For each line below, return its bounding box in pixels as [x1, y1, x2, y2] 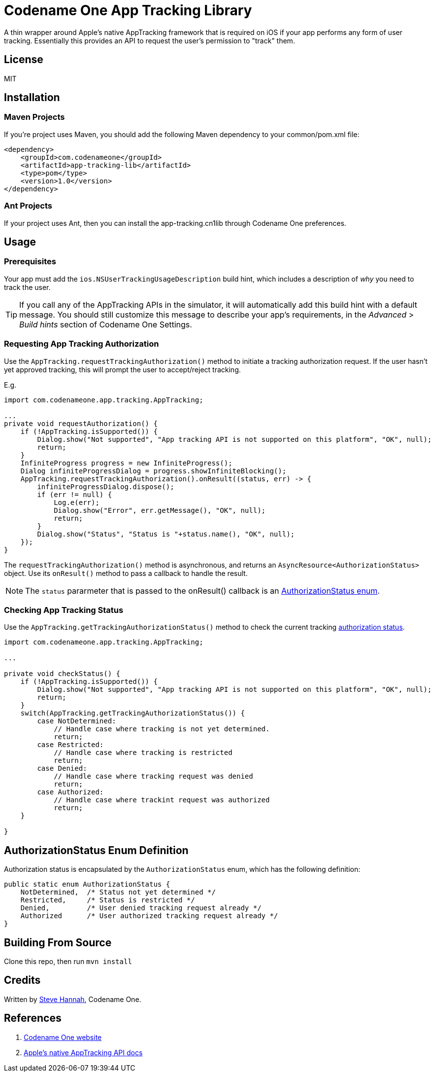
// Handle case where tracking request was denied [54, 772, 253, 781]
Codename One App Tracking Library [4, 2, 252, 19]
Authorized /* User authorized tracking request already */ [20, 912, 278, 920]
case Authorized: [37, 788, 104, 796]
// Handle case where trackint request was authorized [54, 796, 270, 804]
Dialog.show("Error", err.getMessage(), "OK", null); [54, 506, 266, 514]
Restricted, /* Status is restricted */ [20, 896, 195, 904]
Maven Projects [4, 112, 65, 122]
